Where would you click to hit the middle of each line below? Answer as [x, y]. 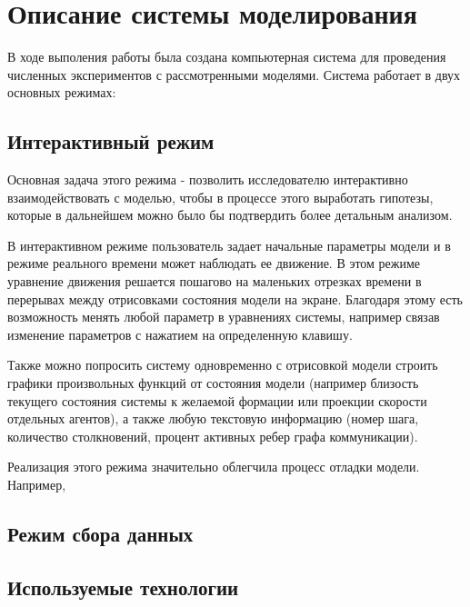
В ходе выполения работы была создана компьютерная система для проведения [227, 57]
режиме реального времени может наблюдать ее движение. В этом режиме [214, 263]
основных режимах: [62, 92]
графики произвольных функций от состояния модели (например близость [213, 383]
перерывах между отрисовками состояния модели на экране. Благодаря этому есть [235, 299]
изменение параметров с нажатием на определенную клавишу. [180, 334]
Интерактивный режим [111, 141]
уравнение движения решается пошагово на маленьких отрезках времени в [215, 281]
